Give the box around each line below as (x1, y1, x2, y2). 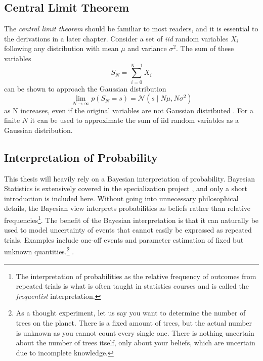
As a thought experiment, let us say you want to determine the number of (16, 307, 246, 318)
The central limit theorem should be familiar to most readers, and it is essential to (4, 23, 258, 34)
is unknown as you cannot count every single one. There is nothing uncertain (16, 327, 254, 338)
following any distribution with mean (4, 43, 119, 54)
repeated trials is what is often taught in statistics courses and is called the (16, 281, 249, 291)
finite (4, 115, 20, 125)
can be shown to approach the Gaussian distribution (4, 83, 166, 94)
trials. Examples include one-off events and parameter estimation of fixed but (4, 234, 244, 245)
